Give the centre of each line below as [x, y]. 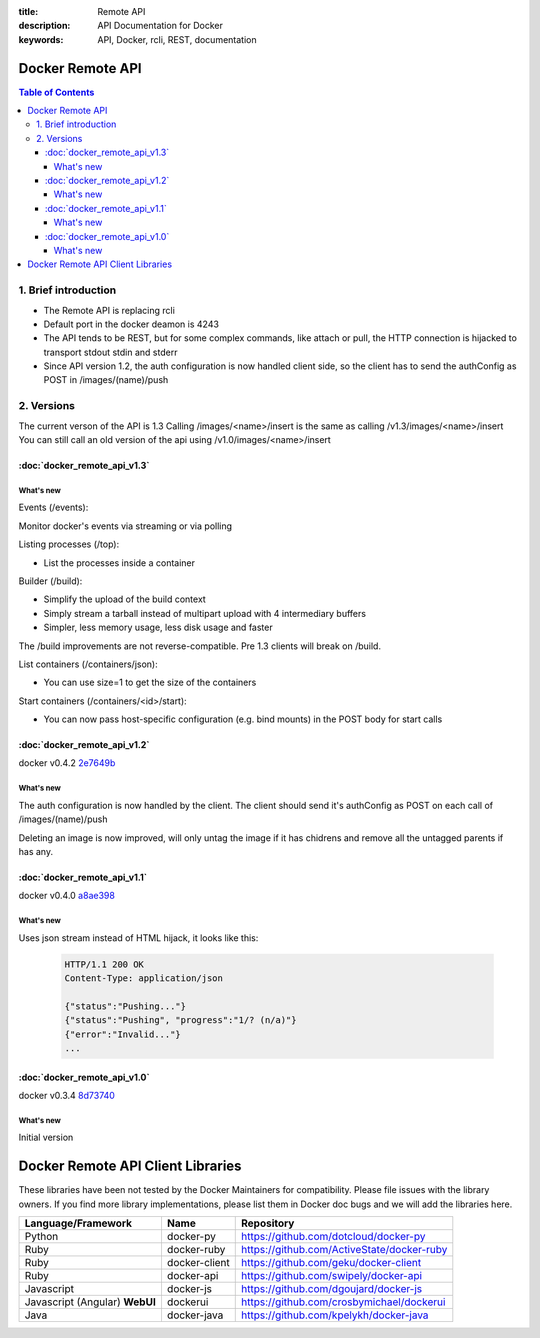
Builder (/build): [50, 581]
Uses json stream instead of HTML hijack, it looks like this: [138, 937]
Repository [268, 1223]
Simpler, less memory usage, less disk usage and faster [158, 627]
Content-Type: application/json [144, 978]
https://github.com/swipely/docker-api [332, 1276]
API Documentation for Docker [160, 26]
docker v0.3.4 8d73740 [66, 1096]
